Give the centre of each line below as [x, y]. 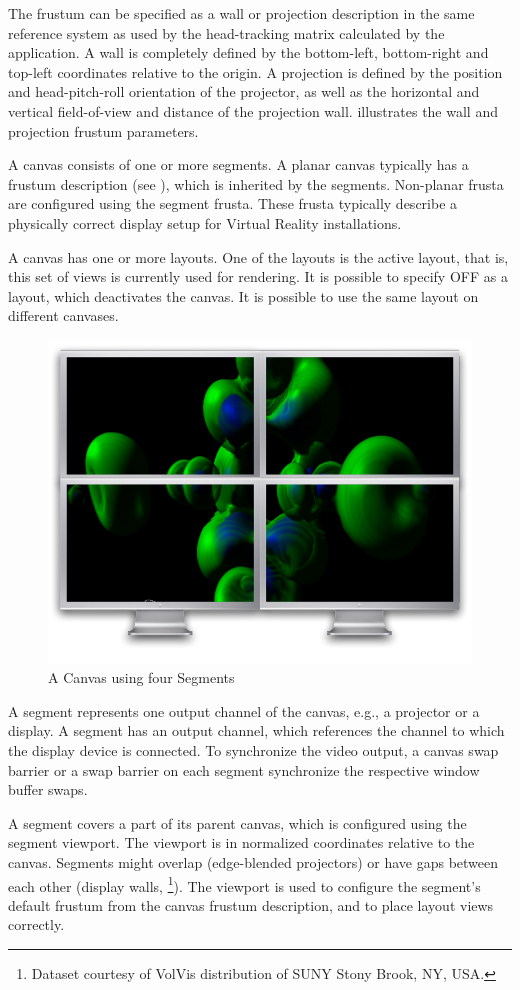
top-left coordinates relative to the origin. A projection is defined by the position [255, 71]
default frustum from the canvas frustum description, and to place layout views [251, 904]
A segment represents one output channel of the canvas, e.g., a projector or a [244, 710]
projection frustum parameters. [103, 130]
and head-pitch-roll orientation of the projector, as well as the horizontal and [244, 91]
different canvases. [63, 315]
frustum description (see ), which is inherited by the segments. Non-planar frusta [256, 183]
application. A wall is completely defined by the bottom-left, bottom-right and [248, 52]
